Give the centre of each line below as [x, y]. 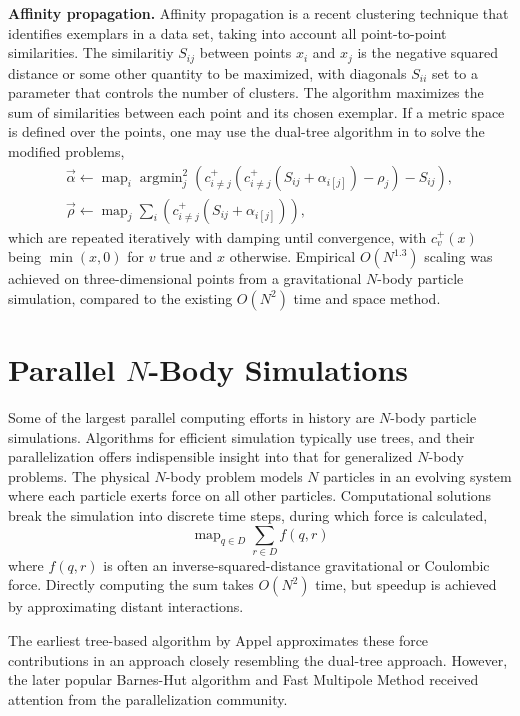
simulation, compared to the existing [120, 297]
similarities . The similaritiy [91, 52]
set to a [455, 72]
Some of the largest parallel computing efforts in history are [191, 416]
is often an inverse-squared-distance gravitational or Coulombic [296, 564]
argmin [161, 177]
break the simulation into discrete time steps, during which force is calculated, [248, 514]
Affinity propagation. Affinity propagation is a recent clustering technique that [258, 13]
